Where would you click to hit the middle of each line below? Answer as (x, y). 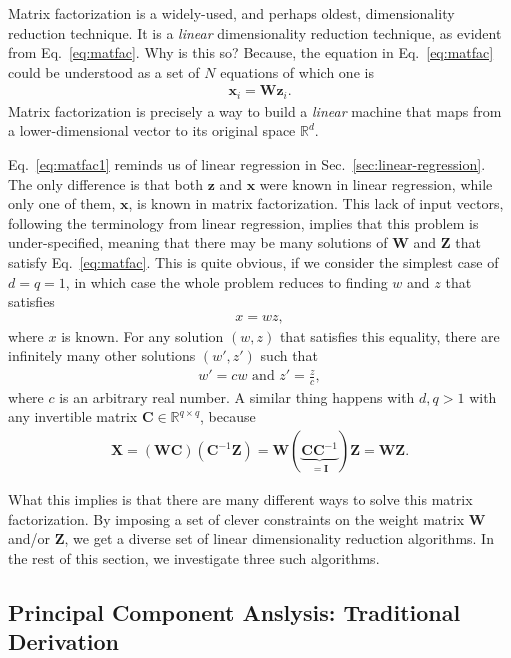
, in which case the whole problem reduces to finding (226, 281)
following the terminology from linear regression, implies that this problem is (243, 222)
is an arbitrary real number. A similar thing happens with (237, 396)
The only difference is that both (105, 183)
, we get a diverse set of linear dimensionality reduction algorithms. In (279, 538)
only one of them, (62, 203)
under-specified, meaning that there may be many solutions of (198, 242)
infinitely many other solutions (102, 355)
